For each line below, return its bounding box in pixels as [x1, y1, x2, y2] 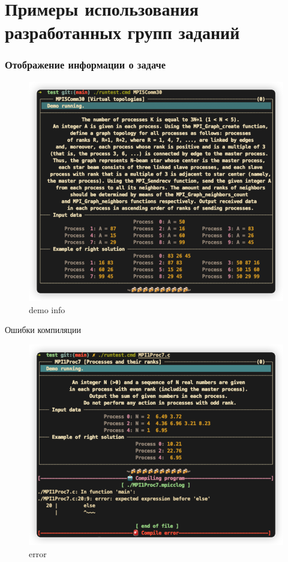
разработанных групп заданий [5, 20, 240, 44]
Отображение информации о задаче [5, 57, 166, 72]
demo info [29, 303, 65, 316]
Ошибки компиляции [5, 323, 82, 336]
